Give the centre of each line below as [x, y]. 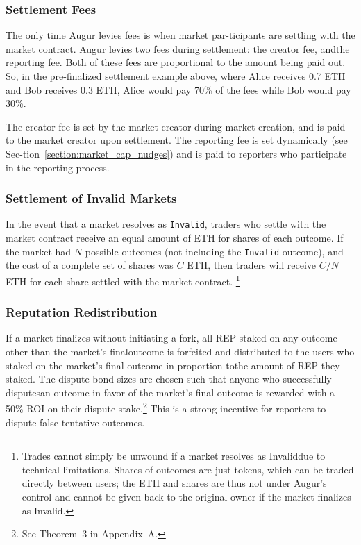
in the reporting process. [58, 167]
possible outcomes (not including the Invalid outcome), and [214, 251]
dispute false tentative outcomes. [75, 422]
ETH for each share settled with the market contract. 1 [123, 280]
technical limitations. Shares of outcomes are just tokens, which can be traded [188, 469]
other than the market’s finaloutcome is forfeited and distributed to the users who [180, 351]
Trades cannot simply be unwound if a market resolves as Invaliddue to [174, 456]
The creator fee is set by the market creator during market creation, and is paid [176, 126]
